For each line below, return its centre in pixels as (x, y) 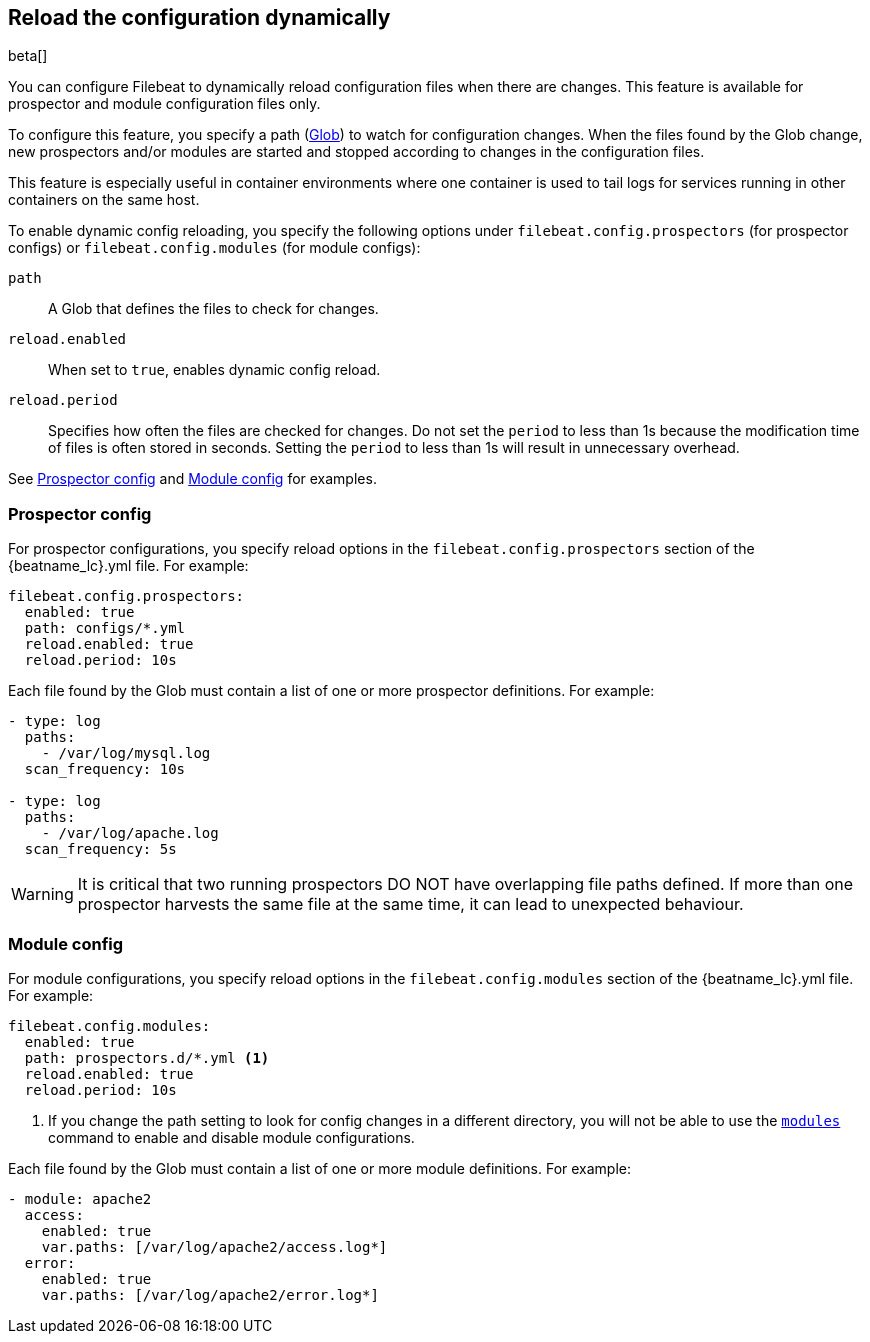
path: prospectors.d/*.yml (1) (147, 1057)
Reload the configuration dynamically (199, 17)
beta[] (28, 56)
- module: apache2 (80, 1198)
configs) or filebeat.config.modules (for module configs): (214, 248)
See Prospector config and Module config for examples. (192, 479)
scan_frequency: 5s (100, 849)
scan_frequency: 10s (105, 769)
